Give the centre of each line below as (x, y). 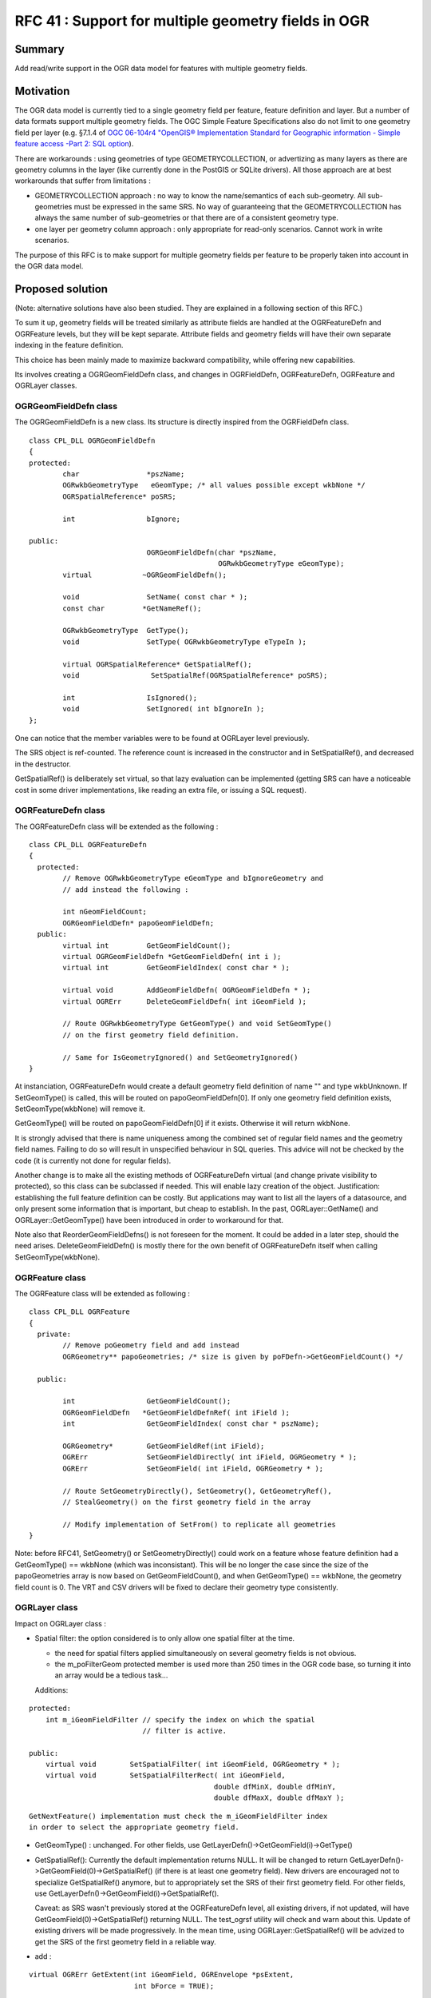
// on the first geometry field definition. (151, 1035)
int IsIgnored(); (130, 698)
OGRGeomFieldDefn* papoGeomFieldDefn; (138, 923)
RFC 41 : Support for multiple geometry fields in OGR (192, 21)
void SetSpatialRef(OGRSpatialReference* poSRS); (195, 676)
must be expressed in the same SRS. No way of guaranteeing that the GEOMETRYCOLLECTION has (238, 207)
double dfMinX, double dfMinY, (275, 1787)
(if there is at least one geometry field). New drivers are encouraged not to (277, 1871)
